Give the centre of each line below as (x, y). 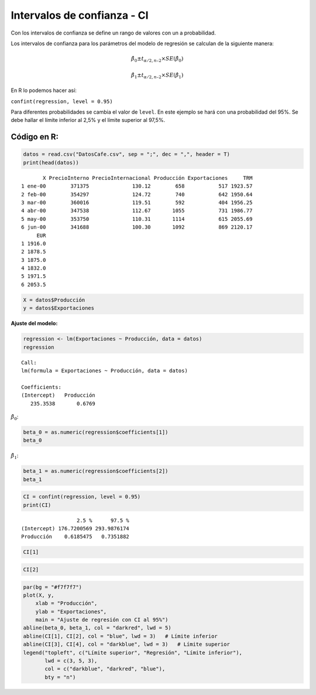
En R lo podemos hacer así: (44, 90)
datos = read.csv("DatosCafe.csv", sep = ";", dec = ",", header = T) (127, 154)
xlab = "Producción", (66, 603)
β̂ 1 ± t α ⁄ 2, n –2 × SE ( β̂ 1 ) (157, 76)
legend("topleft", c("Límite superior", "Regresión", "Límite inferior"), (133, 653)
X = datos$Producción (54, 300)
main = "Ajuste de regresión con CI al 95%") (102, 620)
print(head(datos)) (51, 162)
